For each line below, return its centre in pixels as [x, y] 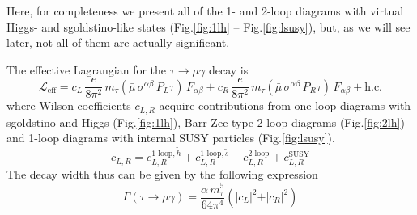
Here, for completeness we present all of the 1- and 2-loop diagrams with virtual [205, 11]
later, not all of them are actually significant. [118, 42]
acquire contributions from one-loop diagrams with [285, 105]
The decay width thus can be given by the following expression [162, 173]
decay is [228, 69]
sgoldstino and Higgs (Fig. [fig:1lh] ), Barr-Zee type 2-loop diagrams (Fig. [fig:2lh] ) [206, 122]
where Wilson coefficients [69, 105]
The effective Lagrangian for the [87, 69]
